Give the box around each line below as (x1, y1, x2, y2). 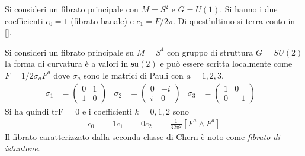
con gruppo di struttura (166, 45, 253, 58)
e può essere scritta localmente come (160, 57, 293, 70)
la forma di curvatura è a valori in (5, 57, 129, 70)
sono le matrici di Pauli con (84, 69, 184, 81)
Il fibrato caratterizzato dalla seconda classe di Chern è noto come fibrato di (5, 130, 280, 142)
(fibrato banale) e (70, 14, 134, 27)
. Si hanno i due (220, 3, 278, 15)
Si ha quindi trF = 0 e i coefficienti (5, 105, 132, 117)
